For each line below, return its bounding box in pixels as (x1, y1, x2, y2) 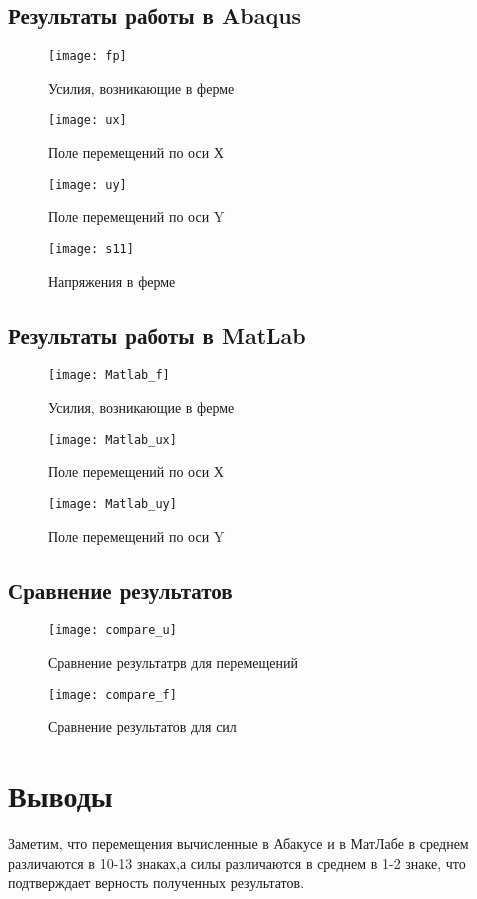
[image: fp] (48, 49, 127, 64)
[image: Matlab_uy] (48, 496, 177, 511)
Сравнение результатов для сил (48, 716, 237, 737)
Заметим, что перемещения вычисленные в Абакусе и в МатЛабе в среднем (8, 832, 469, 853)
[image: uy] (48, 177, 127, 192)
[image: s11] (48, 241, 134, 256)
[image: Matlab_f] (48, 368, 170, 383)
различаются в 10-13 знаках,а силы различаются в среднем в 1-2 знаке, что (8, 852, 466, 873)
